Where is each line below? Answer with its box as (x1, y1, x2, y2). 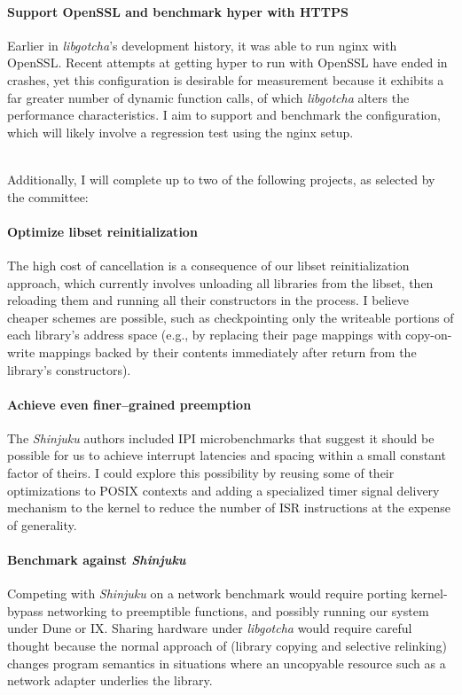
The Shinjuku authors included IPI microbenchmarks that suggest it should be (7, 428, 435, 447)
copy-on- (405, 325, 452, 344)
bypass (7, 601, 43, 620)
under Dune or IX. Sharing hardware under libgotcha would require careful (7, 619, 412, 637)
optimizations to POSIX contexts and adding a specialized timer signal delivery (7, 480, 440, 499)
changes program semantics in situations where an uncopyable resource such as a (7, 653, 446, 672)
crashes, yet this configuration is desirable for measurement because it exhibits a (7, 70, 444, 89)
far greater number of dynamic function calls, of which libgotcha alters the (7, 88, 410, 106)
